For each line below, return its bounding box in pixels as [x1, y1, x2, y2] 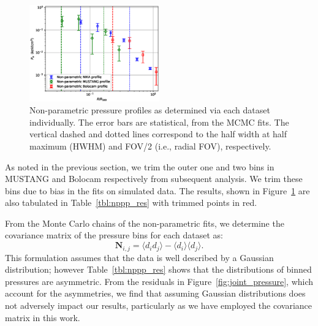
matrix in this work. [5, 311, 80, 324]
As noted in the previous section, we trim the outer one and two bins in [5, 160, 274, 173]
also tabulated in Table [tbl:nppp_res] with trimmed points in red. [5, 196, 257, 209]
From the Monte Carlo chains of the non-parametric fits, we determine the [5, 216, 284, 229]
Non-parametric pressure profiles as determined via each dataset [29, 104, 270, 116]
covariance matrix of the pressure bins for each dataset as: [5, 229, 223, 241]
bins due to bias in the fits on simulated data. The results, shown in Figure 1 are [5, 184, 310, 197]
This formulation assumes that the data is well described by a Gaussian [5, 251, 274, 263]
